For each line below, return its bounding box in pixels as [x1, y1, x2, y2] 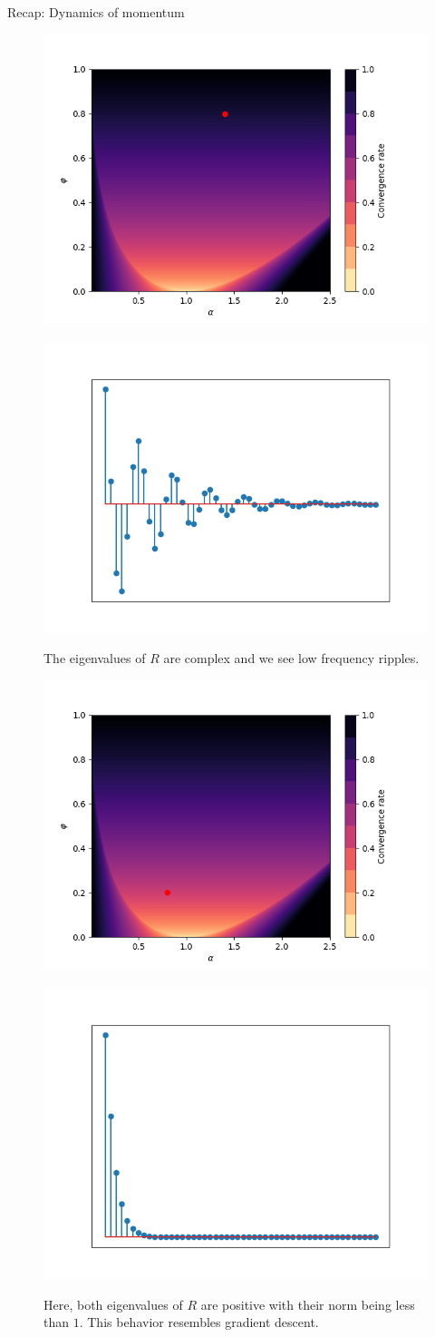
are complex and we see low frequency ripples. [163, 649, 420, 668]
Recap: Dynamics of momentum [7, 3, 185, 21]
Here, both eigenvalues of [43, 1294, 183, 1313]
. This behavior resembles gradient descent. [79, 1313, 319, 1332]
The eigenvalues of [43, 649, 146, 668]
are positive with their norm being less [200, 1294, 415, 1313]
